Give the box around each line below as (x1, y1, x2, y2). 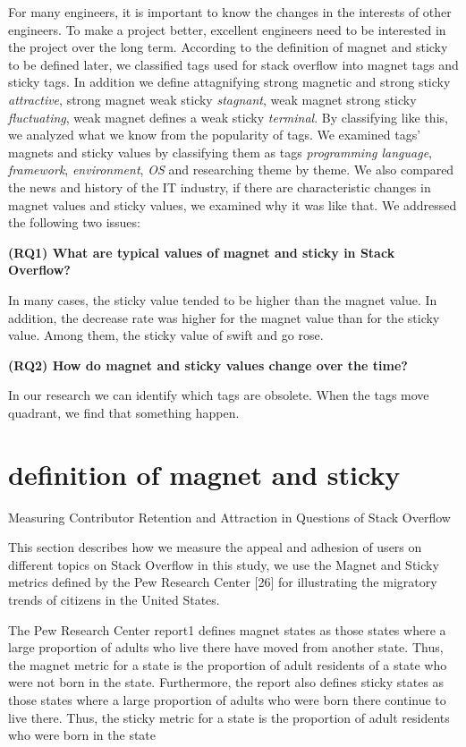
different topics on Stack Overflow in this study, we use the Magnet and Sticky (8, 555, 439, 573)
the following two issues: (8, 213, 140, 232)
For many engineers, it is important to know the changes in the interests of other (8, 3, 452, 21)
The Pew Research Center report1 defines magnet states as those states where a (8, 620, 446, 639)
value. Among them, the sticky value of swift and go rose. (8, 326, 324, 344)
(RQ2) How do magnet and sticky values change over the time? (8, 355, 408, 374)
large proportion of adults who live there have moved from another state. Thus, (8, 638, 444, 657)
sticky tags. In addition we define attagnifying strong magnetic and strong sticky (8, 72, 451, 91)
